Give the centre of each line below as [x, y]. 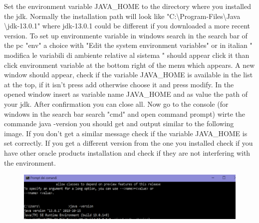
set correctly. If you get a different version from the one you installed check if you [129, 143]
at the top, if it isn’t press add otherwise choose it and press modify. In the [119, 84]
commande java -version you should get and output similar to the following [119, 123]
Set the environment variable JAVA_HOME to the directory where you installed [128, 6]
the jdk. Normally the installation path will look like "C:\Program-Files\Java [122, 16]
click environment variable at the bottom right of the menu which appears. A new [129, 65]
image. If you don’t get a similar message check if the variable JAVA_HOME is [126, 133]
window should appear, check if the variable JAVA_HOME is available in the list [129, 75]
